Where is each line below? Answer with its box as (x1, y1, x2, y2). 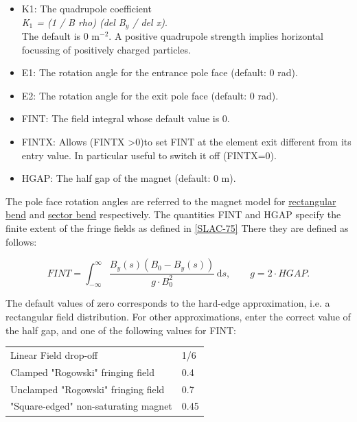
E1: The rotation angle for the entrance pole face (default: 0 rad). (21, 65, 298, 80)
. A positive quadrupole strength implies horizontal (108, 29, 324, 43)
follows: (5, 234, 37, 248)
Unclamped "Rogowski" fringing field (10, 382, 165, 396)
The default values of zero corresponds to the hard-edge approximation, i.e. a (5, 296, 330, 310)
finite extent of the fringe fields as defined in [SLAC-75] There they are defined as (5, 220, 349, 235)
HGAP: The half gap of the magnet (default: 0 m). (21, 171, 236, 185)
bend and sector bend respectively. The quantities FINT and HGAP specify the (5, 207, 341, 222)
